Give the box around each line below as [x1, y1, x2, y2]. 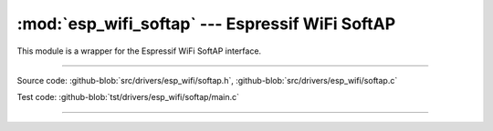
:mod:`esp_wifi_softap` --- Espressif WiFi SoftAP [16, 14, 396, 34]
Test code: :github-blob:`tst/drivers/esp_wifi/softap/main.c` [16, 92, 239, 103]
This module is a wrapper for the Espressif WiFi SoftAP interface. [16, 45, 262, 56]
